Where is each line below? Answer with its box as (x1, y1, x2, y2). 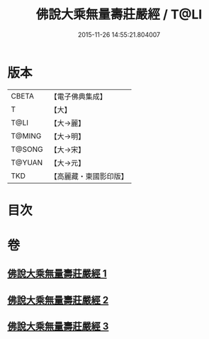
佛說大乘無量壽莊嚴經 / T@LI (35, 6, 203, 23)
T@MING (11, 130, 42, 140)
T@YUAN (11, 157, 43, 167)
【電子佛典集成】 (50, 91, 108, 101)
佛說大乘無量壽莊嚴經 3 (7, 321, 109, 333)
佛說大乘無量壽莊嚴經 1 (7, 267, 108, 280)
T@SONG (11, 144, 44, 154)
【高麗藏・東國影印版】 (50, 171, 129, 181)
